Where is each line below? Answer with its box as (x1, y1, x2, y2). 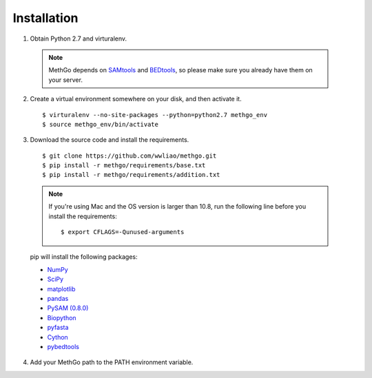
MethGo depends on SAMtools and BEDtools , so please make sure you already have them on (48, 66, 313, 74)
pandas (47, 294, 69, 302)
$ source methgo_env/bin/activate (42, 120, 158, 128)
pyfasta (47, 324, 69, 332)
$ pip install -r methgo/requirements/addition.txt (42, 171, 220, 179)
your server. (48, 76, 83, 84)
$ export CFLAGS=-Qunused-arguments (61, 228, 185, 236)
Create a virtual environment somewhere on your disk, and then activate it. (30, 95, 242, 103)
